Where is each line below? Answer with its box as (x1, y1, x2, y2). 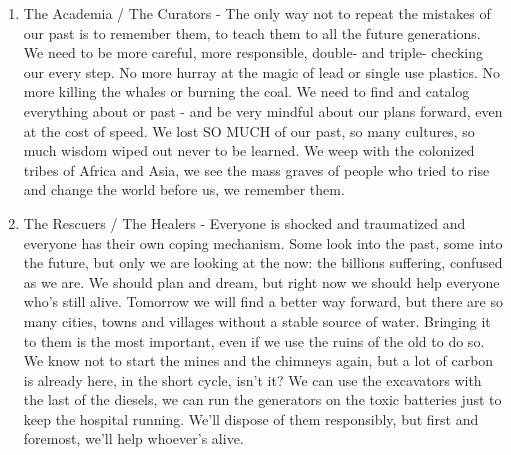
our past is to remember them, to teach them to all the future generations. (23, 22, 481, 43)
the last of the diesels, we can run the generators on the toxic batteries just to (23, 389, 502, 410)
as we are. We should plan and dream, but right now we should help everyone (23, 271, 500, 292)
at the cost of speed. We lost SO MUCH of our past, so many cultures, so (23, 120, 475, 141)
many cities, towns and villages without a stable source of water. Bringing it (23, 310, 491, 331)
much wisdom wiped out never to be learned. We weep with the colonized (23, 140, 475, 161)
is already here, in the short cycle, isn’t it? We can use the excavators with (23, 369, 482, 390)
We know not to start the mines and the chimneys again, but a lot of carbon (23, 350, 494, 371)
